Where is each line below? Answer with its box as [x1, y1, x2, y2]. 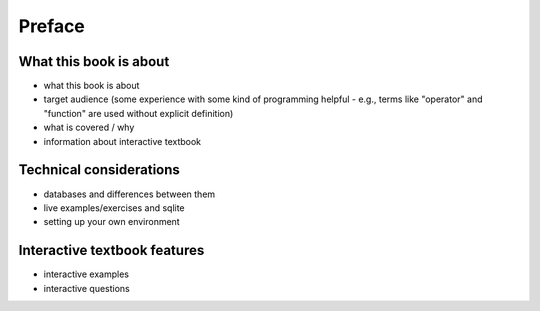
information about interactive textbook [43, 135, 202, 147]
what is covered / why [43, 121, 135, 134]
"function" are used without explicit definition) [43, 107, 234, 119]
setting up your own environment [43, 216, 180, 228]
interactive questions [43, 282, 130, 294]
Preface [18, 15, 85, 37]
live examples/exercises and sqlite [43, 201, 185, 214]
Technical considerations [18, 161, 180, 179]
